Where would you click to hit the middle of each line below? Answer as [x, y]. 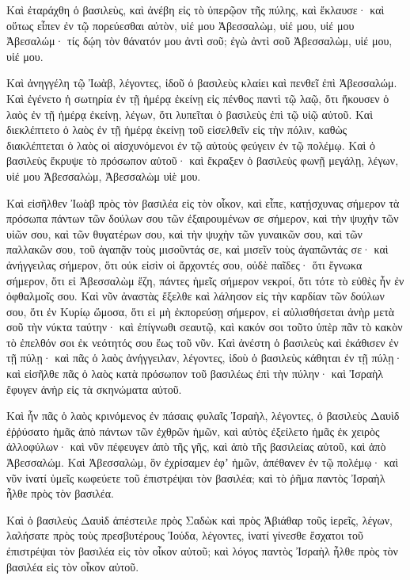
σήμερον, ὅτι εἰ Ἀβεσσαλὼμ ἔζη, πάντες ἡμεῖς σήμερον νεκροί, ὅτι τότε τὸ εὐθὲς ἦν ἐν [205, 280]
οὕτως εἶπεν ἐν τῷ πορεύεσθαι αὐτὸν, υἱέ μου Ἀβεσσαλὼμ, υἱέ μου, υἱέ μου [180, 25]
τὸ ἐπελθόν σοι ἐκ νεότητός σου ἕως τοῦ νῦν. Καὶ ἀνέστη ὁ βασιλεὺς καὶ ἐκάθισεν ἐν [203, 342]
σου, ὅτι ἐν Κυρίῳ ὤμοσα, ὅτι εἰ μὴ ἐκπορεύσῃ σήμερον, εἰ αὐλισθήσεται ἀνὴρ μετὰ [201, 311]
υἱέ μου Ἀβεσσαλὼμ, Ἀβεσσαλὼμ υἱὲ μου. [104, 176]
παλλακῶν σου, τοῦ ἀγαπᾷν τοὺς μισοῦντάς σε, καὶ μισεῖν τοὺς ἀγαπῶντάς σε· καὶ [197, 249]
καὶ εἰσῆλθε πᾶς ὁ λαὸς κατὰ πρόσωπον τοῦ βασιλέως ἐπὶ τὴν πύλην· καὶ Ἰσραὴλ [195, 374]
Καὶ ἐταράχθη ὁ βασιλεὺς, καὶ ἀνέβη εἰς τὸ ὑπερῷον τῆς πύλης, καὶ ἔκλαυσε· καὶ [196, 10]
